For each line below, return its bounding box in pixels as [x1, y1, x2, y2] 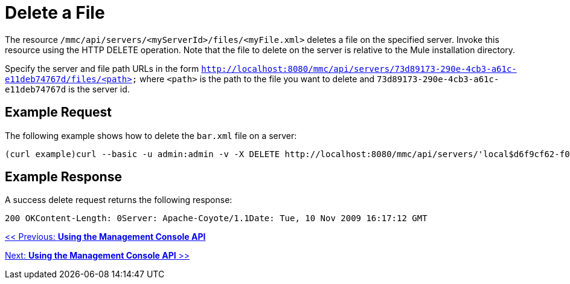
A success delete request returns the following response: [5, 195, 232, 205]
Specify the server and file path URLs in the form [5, 63, 199, 74]
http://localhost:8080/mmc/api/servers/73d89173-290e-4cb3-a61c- [201, 63, 517, 74]
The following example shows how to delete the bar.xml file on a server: [5, 130, 297, 141]
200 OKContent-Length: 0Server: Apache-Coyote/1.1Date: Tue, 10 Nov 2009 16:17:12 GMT [5, 213, 427, 224]
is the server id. [68, 83, 130, 94]
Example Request [5, 105, 112, 120]
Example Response [5, 169, 122, 185]
